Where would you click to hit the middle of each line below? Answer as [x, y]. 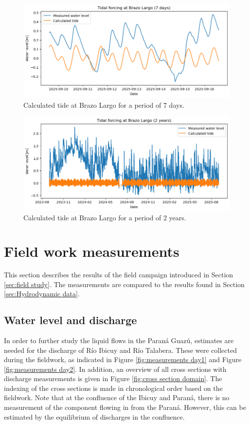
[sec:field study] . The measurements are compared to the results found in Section [124, 284]
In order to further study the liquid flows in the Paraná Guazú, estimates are [119, 340]
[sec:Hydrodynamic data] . [42, 294]
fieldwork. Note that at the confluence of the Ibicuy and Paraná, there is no [117, 397]
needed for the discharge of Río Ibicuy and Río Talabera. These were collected [120, 350]
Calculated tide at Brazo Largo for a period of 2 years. [105, 218]
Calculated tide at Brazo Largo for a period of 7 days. [104, 105]
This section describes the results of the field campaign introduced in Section [119, 274]
